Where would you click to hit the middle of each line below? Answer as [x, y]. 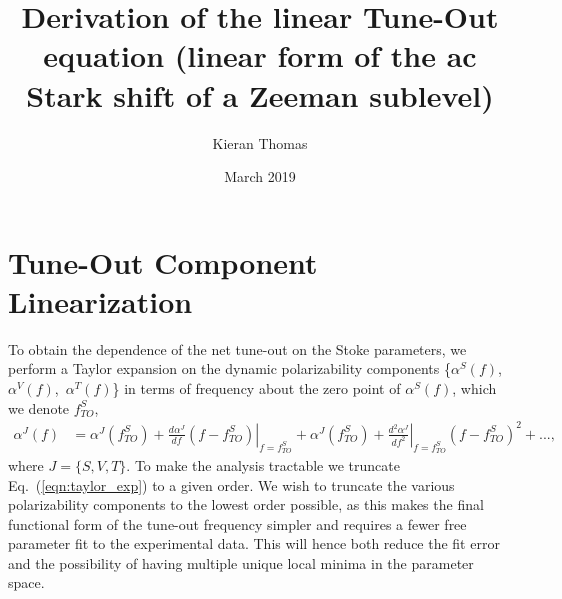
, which [474, 388]
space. [26, 582]
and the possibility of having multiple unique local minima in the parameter [241, 562]
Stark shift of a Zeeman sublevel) [260, 94]
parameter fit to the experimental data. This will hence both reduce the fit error [254, 543]
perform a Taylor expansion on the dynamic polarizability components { [229, 368]
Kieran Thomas [260, 142]
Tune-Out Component [163, 261]
